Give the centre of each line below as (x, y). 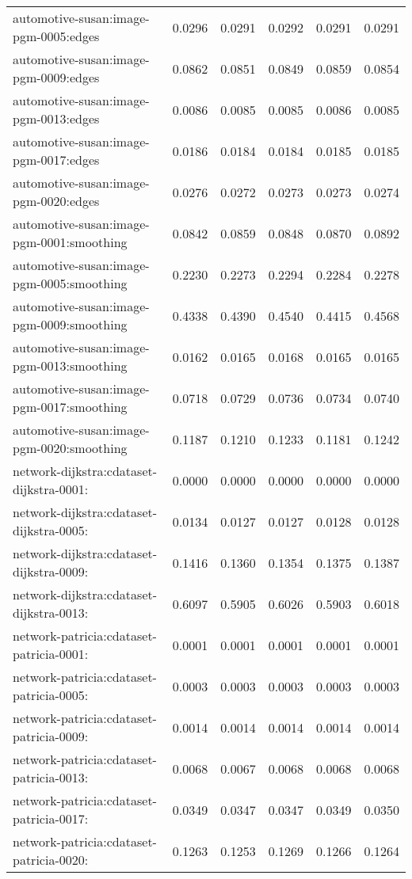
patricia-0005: (51, 695)
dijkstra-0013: (51, 613)
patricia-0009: (51, 736)
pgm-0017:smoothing (70, 407)
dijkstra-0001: (51, 489)
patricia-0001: (51, 654)
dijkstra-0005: (51, 530)
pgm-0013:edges (56, 118)
